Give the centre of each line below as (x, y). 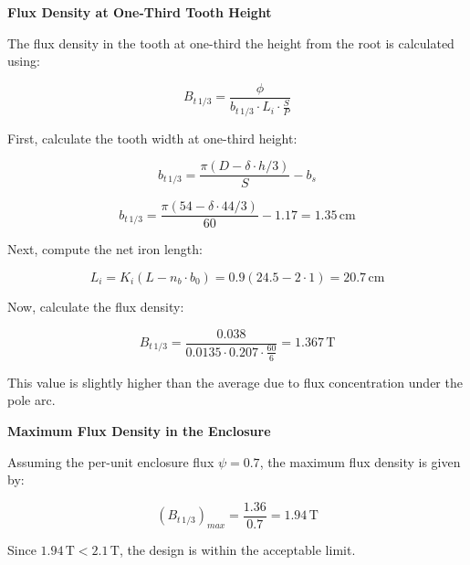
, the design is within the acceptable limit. (237, 550)
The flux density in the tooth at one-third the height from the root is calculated (231, 43)
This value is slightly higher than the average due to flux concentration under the (235, 382)
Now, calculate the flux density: (96, 306)
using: (24, 61)
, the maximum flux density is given (360, 461)
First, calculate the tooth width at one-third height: (152, 138)
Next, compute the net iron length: (105, 249)
